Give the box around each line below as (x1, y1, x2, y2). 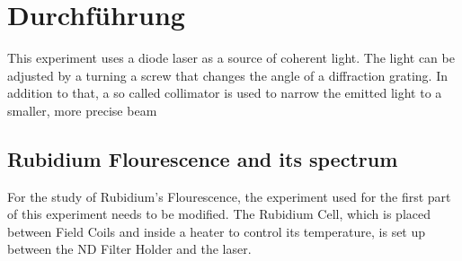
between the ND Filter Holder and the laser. (7, 239, 252, 258)
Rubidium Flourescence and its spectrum (7, 144, 398, 172)
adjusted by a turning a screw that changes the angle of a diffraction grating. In (7, 65, 449, 84)
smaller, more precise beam (7, 100, 157, 119)
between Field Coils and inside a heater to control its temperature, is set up (7, 222, 426, 240)
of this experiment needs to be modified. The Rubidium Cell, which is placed (7, 204, 431, 223)
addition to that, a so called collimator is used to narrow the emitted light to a (7, 83, 442, 102)
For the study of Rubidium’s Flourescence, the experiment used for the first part (7, 187, 451, 205)
